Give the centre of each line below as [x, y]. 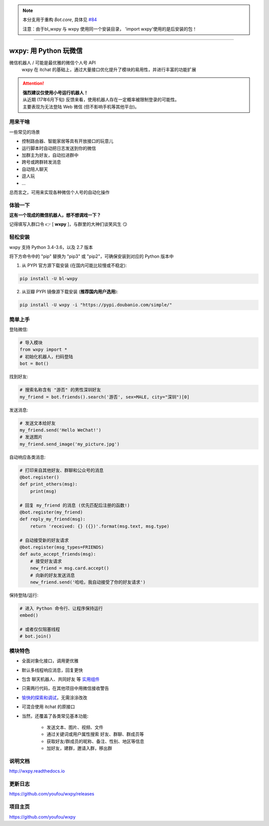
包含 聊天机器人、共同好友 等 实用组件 [61, 679]
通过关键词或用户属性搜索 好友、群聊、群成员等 [95, 734]
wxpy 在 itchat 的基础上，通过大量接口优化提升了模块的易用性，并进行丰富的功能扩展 [109, 69]
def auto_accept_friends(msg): [58, 554]
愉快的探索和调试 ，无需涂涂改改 [54, 698]
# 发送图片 [31, 437]
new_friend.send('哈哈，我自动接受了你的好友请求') [88, 582]
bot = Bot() [34, 364]
